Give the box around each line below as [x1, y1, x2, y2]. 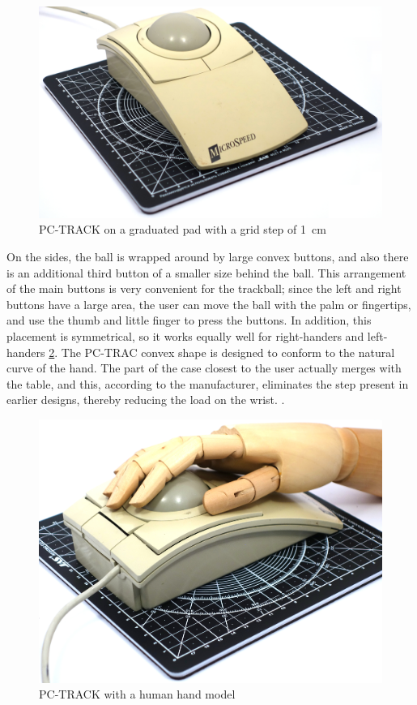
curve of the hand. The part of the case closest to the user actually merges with [6, 359, 402, 376]
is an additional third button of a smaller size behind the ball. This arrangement [6, 264, 406, 281]
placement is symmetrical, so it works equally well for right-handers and [6, 328, 364, 345]
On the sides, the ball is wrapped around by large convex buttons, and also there [6, 248, 409, 265]
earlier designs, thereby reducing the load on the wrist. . [6, 391, 285, 408]
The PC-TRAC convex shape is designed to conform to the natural [61, 343, 395, 360]
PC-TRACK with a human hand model [39, 686, 236, 703]
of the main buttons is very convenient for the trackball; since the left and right [6, 280, 402, 297]
